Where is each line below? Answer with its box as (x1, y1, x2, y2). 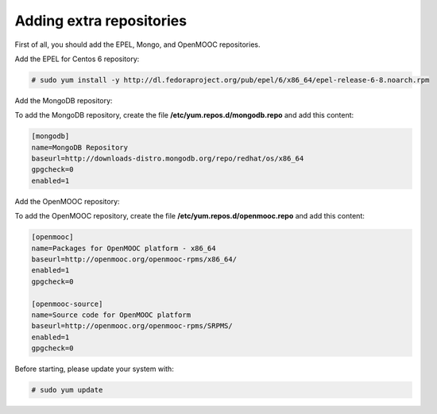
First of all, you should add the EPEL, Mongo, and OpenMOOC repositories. (14, 40, 261, 49)
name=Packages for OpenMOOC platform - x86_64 (31, 243, 216, 253)
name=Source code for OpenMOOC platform (31, 310, 191, 319)
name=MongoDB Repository (31, 143, 129, 152)
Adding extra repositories (14, 12, 187, 29)
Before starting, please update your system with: (14, 364, 174, 373)
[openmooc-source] (31, 299, 103, 308)
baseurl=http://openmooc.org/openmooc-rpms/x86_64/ (31, 254, 238, 264)
